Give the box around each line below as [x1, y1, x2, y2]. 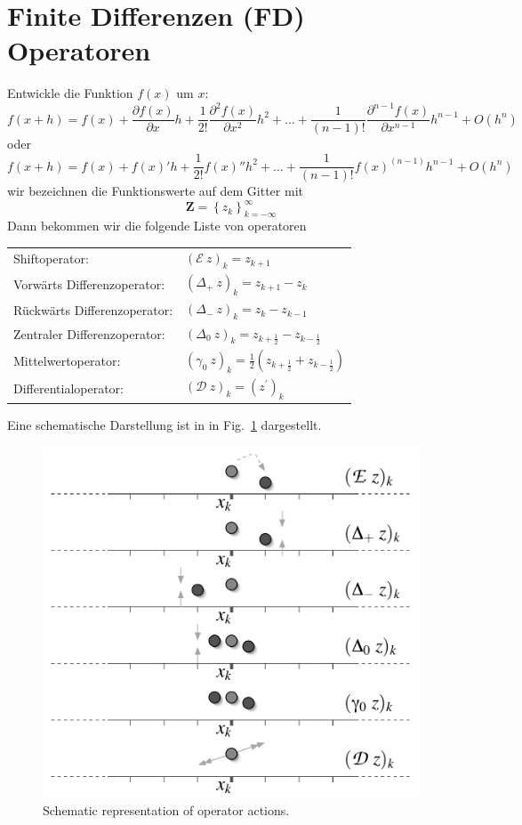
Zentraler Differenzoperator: [13, 324, 165, 343]
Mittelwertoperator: [13, 351, 121, 369]
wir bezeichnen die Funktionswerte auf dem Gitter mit [7, 182, 303, 200]
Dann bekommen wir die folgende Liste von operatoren [7, 216, 307, 235]
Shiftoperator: [13, 249, 89, 268]
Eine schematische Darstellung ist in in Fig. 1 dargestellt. [7, 415, 322, 433]
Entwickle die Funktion [7, 84, 133, 102]
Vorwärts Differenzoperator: [13, 275, 165, 293]
